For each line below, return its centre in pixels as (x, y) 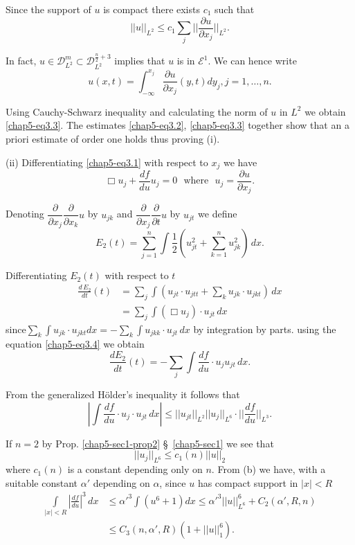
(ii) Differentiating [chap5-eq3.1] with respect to (107, 162)
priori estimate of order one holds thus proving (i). (113, 138)
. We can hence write (252, 61)
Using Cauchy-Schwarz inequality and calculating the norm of (137, 111)
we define (218, 214)
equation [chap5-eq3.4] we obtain (75, 344)
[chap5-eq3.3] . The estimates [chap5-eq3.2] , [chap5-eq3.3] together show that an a (177, 125)
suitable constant (42, 482)
